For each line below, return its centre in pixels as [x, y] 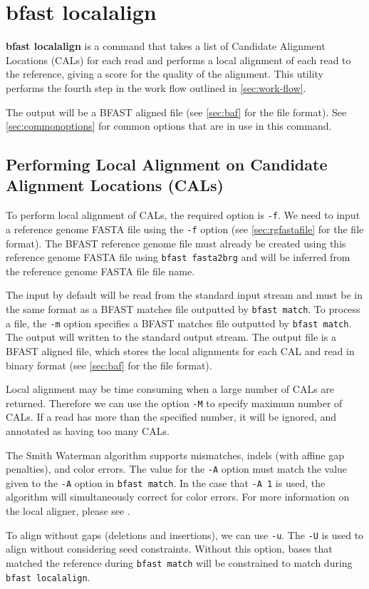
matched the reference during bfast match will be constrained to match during [179, 562]
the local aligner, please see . [68, 511]
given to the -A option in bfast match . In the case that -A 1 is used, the [166, 482]
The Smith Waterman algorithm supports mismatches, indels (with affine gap [175, 455]
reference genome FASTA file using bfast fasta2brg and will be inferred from [178, 257]
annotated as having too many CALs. [88, 430]
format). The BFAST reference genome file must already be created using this [176, 243]
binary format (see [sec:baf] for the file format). [109, 365]
